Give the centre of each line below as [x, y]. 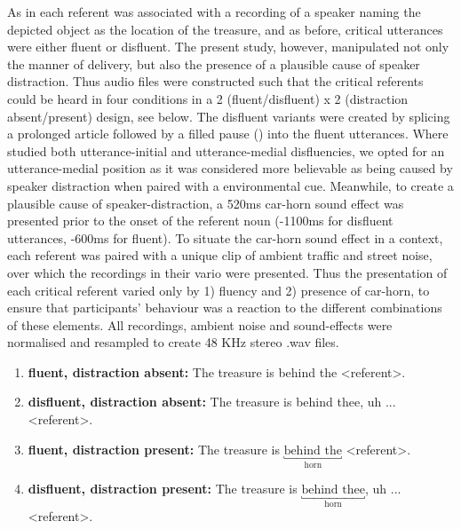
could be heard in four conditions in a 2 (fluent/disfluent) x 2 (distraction [208, 98]
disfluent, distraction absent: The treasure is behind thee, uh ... [212, 402]
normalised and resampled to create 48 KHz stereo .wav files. [173, 342]
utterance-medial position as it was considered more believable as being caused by [230, 168]
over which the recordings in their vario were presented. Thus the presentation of [227, 272]
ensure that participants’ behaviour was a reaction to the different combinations [225, 308]
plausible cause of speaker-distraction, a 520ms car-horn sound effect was [206, 203]
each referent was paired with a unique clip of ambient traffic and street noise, [220, 255]
